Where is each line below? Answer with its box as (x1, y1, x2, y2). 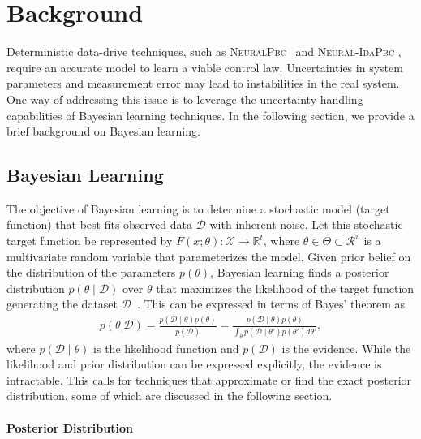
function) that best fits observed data (6, 216, 192, 233)
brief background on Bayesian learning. (6, 123, 200, 140)
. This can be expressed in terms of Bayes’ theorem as (136, 295, 405, 312)
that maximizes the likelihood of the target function (156, 279, 415, 296)
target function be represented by (6, 232, 173, 249)
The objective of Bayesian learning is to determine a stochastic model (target (6, 200, 390, 217)
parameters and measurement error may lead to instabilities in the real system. (6, 75, 400, 92)
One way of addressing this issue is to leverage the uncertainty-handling (6, 90, 363, 107)
